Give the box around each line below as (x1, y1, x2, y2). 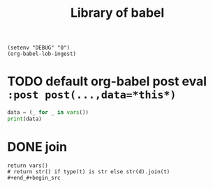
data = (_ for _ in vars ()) (7, 109, 89, 116)
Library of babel (70, 5, 165, 21)
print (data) (7, 115, 42, 122)
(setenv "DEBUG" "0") (7, 44, 71, 52)
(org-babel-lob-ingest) (7, 50, 77, 57)
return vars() (7, 162, 49, 169)
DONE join (7, 139, 68, 155)
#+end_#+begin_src (7, 174, 61, 181)
